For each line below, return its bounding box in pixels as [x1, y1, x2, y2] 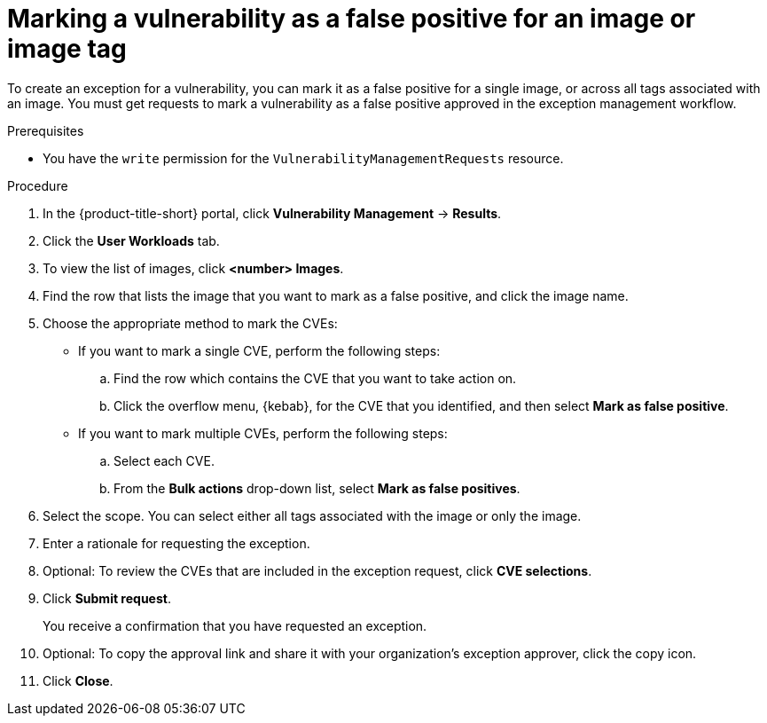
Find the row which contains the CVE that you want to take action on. [113, 370, 517, 386]
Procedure [7, 177, 68, 193]
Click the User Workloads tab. [43, 232, 220, 248]
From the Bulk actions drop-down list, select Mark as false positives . [113, 480, 520, 496]
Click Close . [43, 672, 113, 688]
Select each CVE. [113, 452, 215, 468]
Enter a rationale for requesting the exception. [43, 535, 310, 551]
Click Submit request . [43, 590, 171, 606]
